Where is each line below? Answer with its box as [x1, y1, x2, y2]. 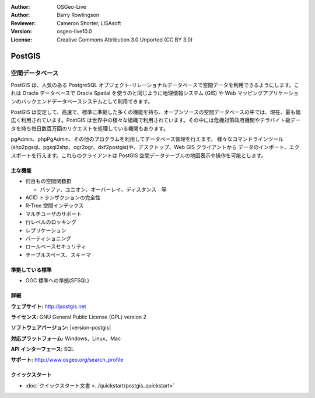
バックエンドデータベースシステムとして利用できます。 [20, 98, 153, 105]
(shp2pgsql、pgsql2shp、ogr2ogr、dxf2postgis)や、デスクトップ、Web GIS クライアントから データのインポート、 [10, 144, 290, 151]
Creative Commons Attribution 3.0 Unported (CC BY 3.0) [57, 36, 193, 43]
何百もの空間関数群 [25, 178, 72, 185]
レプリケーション [25, 227, 66, 234]
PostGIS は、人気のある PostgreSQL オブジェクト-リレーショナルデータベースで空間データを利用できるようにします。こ [10, 81, 300, 88]
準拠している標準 [10, 266, 52, 273]
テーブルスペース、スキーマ [25, 251, 92, 258]
